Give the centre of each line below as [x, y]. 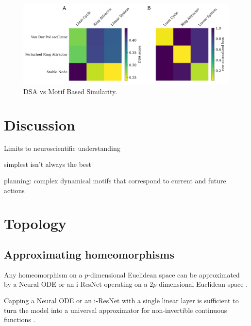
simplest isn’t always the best [48, 164]
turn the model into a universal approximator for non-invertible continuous [116, 310]
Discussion [40, 124]
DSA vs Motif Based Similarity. [70, 91]
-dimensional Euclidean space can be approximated [164, 274]
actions [14, 190]
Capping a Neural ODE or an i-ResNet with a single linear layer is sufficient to [121, 300]
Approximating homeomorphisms [89, 254]
